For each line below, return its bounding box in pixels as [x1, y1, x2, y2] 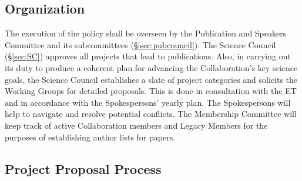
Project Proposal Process [5, 159, 162, 177]
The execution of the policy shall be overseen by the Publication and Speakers [5, 27, 287, 39]
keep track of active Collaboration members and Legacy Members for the [5, 119, 268, 131]
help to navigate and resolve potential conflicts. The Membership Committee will [5, 108, 297, 120]
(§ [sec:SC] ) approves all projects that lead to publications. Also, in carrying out [5, 50, 291, 62]
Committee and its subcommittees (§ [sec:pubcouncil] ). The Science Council [5, 38, 276, 51]
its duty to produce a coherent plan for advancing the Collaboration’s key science [5, 61, 298, 73]
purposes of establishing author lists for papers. [5, 130, 176, 143]
